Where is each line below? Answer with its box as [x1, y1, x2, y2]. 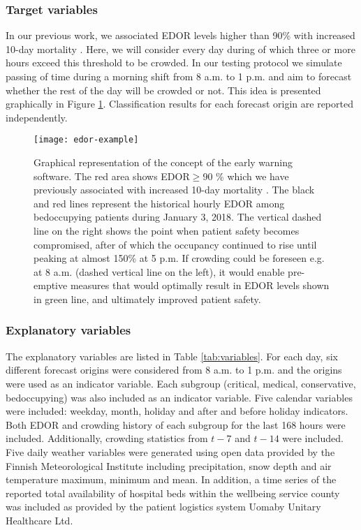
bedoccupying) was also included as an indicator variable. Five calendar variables [6, 390, 353, 404]
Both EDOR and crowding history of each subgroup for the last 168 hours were [6, 417, 346, 432]
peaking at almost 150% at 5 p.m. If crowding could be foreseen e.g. [34, 251, 325, 265]
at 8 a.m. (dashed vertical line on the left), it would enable [34, 264, 285, 279]
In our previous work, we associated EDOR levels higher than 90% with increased [6, 28, 355, 43]
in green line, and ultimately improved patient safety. [34, 291, 261, 306]
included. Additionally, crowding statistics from [6, 431, 208, 446]
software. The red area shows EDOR [34, 168, 190, 183]
